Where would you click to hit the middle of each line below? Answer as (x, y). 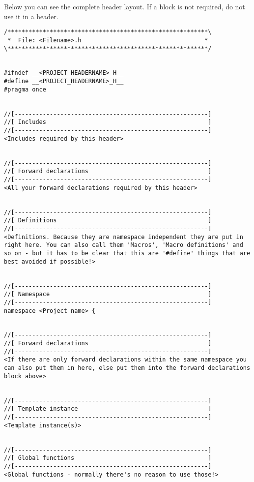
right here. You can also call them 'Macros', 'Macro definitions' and (124, 245)
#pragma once (25, 89)
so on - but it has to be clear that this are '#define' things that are (127, 253)
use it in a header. (31, 16)
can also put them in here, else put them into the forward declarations (127, 368)
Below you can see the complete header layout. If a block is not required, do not (125, 6)
